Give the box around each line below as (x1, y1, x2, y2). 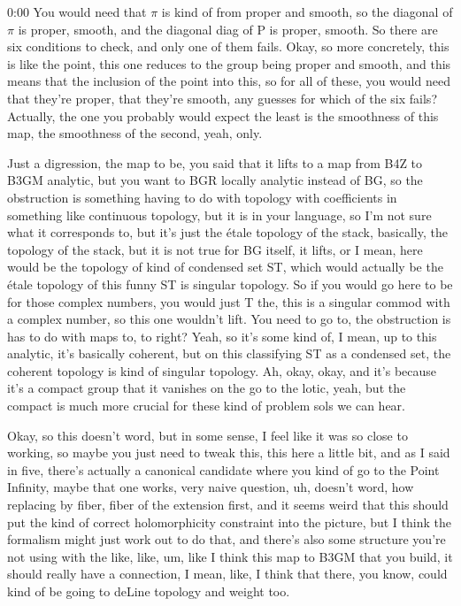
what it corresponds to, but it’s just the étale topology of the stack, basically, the (7, 223, 448, 242)
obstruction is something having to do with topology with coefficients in (7, 188, 397, 206)
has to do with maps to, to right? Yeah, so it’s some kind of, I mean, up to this (7, 326, 437, 345)
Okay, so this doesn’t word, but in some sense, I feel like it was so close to (7, 426, 408, 444)
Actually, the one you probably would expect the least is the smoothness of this (7, 106, 439, 125)
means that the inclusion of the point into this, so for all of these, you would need (7, 72, 450, 90)
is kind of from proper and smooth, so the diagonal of (161, 3, 453, 20)
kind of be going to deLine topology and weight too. (7, 582, 290, 600)
